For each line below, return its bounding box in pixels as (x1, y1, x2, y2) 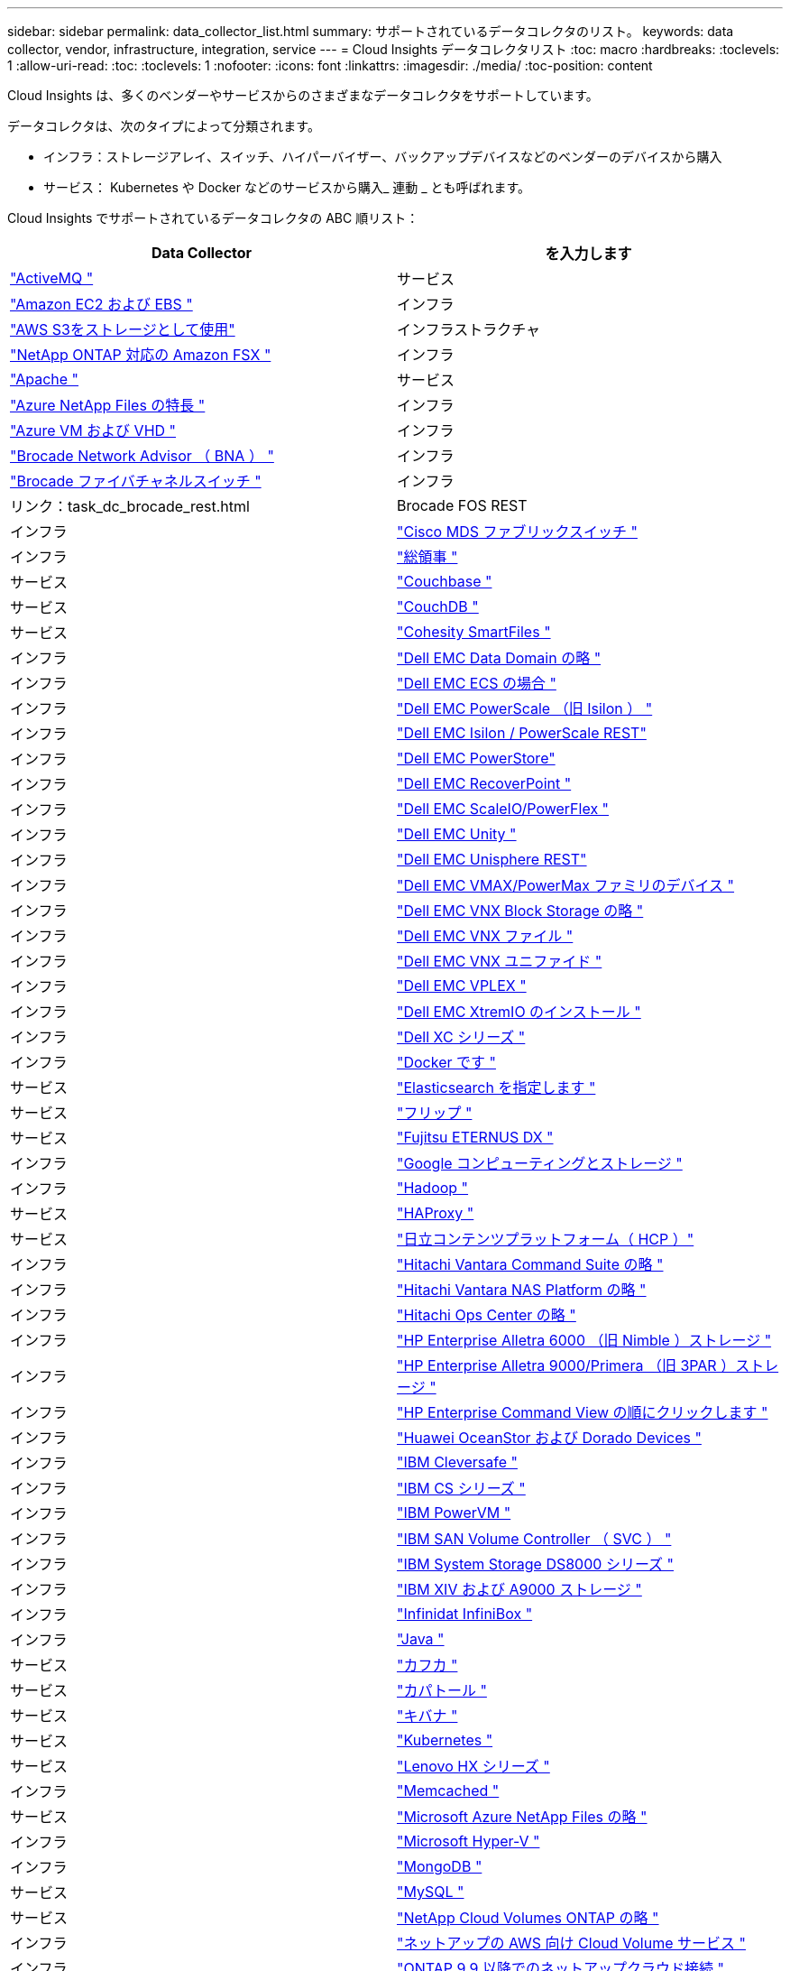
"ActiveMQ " (10, 269, 94, 287)
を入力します (545, 245, 632, 263)
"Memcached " (397, 1781, 500, 1800)
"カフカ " (397, 1656, 458, 1674)
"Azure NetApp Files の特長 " (10, 396, 206, 414)
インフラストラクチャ (397, 320, 541, 338)
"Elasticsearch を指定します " (397, 1078, 596, 1097)
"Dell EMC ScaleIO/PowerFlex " (397, 800, 610, 818)
